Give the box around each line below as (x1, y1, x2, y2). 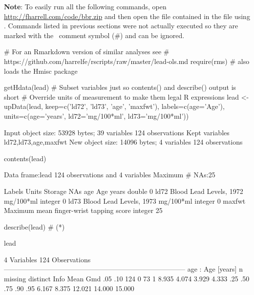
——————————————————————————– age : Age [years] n (4, 264, 243, 274)
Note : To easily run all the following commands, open (4, 1, 167, 11)
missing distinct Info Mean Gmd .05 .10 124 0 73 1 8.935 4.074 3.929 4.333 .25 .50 (4, 274, 250, 284)
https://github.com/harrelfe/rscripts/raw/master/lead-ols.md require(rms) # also (4, 56, 250, 66)
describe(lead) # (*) (4, 221, 65, 232)
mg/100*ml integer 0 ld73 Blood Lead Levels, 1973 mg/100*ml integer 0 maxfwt (4, 195, 246, 206)
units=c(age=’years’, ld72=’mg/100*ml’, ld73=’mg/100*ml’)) (4, 110, 189, 121)
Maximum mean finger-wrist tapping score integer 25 (4, 205, 163, 215)
